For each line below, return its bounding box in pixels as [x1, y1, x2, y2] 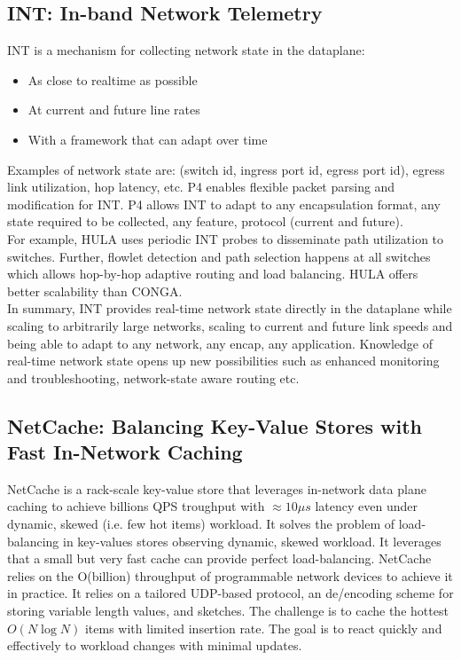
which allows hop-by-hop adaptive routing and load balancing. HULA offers [7, 264, 418, 283]
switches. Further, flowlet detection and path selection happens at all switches [7, 247, 431, 265]
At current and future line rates [27, 100, 200, 119]
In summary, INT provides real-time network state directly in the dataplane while [7, 299, 452, 318]
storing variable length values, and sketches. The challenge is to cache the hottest [7, 601, 449, 620]
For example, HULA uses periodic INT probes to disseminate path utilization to [7, 229, 444, 247]
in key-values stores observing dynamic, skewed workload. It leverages [63, 531, 441, 550]
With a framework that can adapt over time [27, 130, 268, 148]
